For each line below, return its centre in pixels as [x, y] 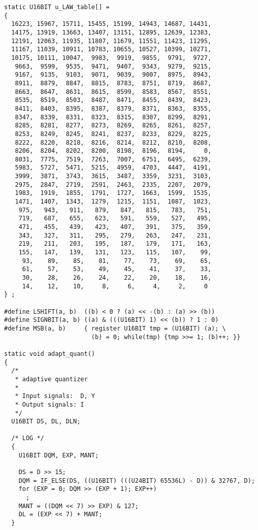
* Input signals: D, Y [55, 396]
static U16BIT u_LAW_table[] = [57, 7]
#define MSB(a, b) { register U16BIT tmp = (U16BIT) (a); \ [115, 328]
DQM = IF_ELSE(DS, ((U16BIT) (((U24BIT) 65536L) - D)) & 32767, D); [137, 481]
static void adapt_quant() [50, 354]
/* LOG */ [28, 438]
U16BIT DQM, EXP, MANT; [59, 455]
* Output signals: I [50, 404]
